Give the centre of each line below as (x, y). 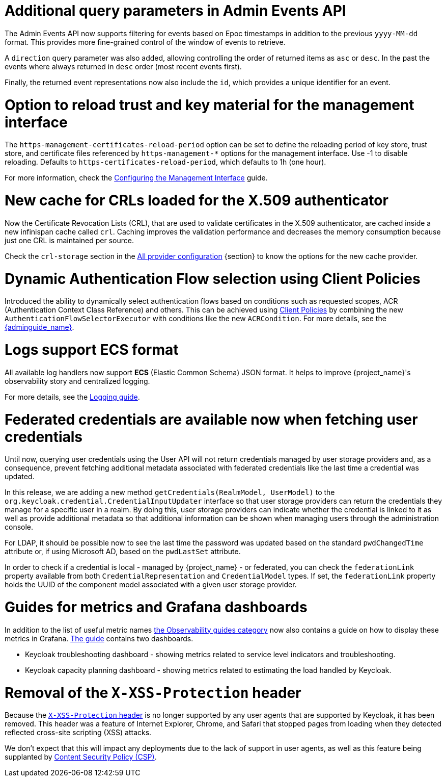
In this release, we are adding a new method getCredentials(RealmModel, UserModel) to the (170, 492)
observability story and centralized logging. (77, 381)
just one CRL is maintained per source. (69, 240)
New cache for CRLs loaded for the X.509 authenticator (197, 200)
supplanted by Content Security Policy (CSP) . (81, 757)
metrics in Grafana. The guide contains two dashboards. (99, 638)
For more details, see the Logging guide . (72, 397)
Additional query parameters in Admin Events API (175, 11)
